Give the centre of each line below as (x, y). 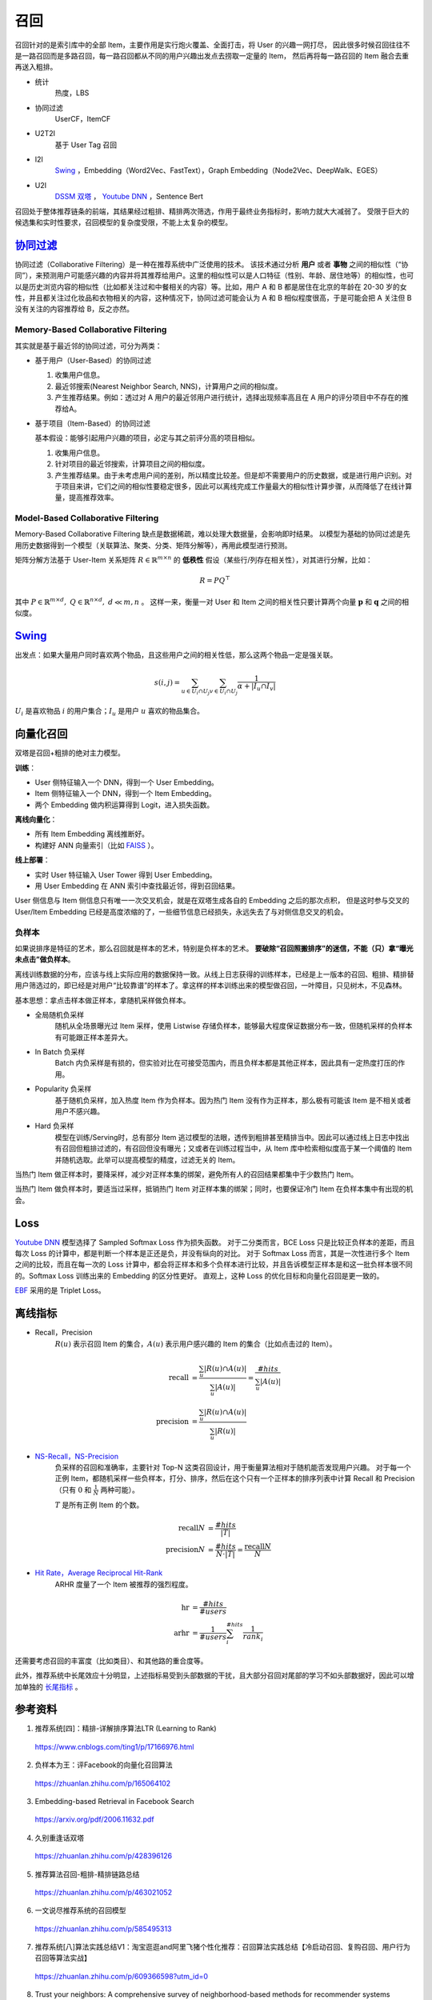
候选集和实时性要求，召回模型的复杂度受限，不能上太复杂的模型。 (123, 222)
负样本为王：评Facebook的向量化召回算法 (104, 1765)
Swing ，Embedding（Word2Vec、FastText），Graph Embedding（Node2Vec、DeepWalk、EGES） (218, 170)
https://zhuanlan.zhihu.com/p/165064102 (103, 1783)
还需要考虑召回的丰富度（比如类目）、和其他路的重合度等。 (111, 1661)
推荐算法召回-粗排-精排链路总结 (87, 1874)
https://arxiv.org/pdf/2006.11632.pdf (95, 1819)
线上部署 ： (32, 860)
